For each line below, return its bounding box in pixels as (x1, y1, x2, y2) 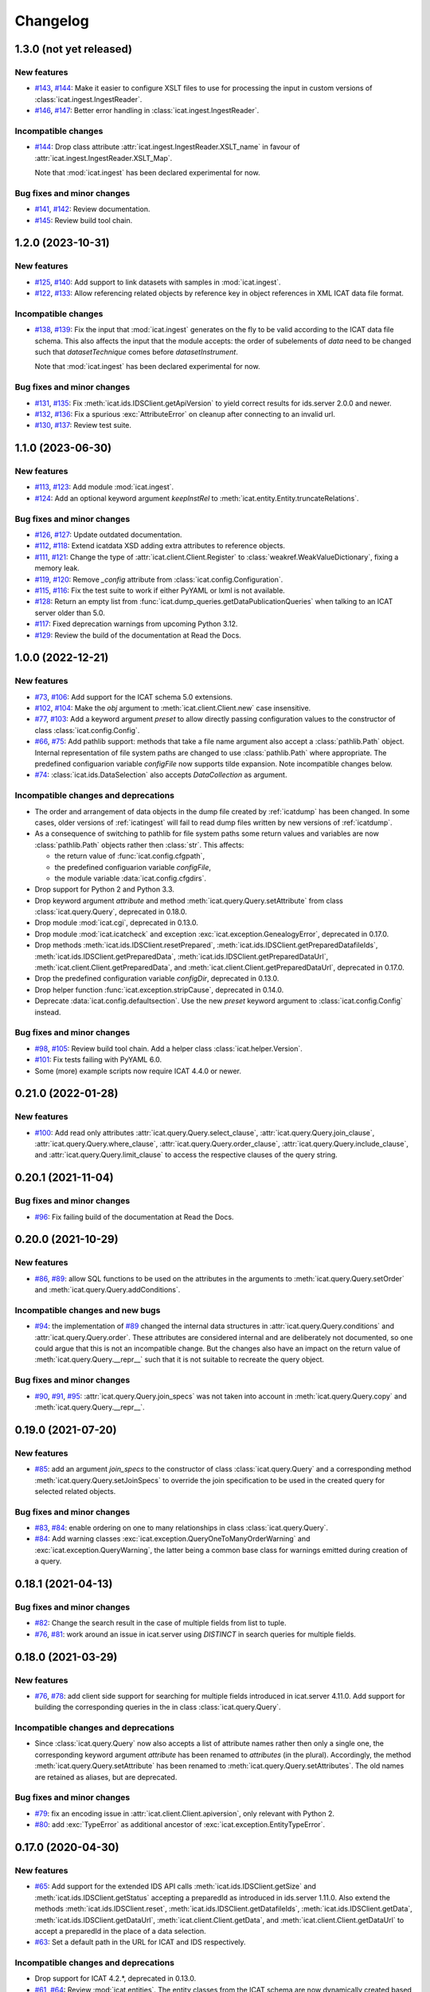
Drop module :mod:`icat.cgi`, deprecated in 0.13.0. (34, 918, 199, 927)
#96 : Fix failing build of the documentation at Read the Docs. (34, 1212, 234, 1221)
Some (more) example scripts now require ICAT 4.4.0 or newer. (34, 1066, 242, 1076)
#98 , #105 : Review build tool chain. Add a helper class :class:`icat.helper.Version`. (34, 1044, 303, 1053)
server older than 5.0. (34, 608, 105, 618)
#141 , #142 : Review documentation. (34, 204, 150, 214)
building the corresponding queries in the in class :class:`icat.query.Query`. (34, 1702, 282, 1712)
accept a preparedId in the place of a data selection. (34, 1926, 206, 1935)
